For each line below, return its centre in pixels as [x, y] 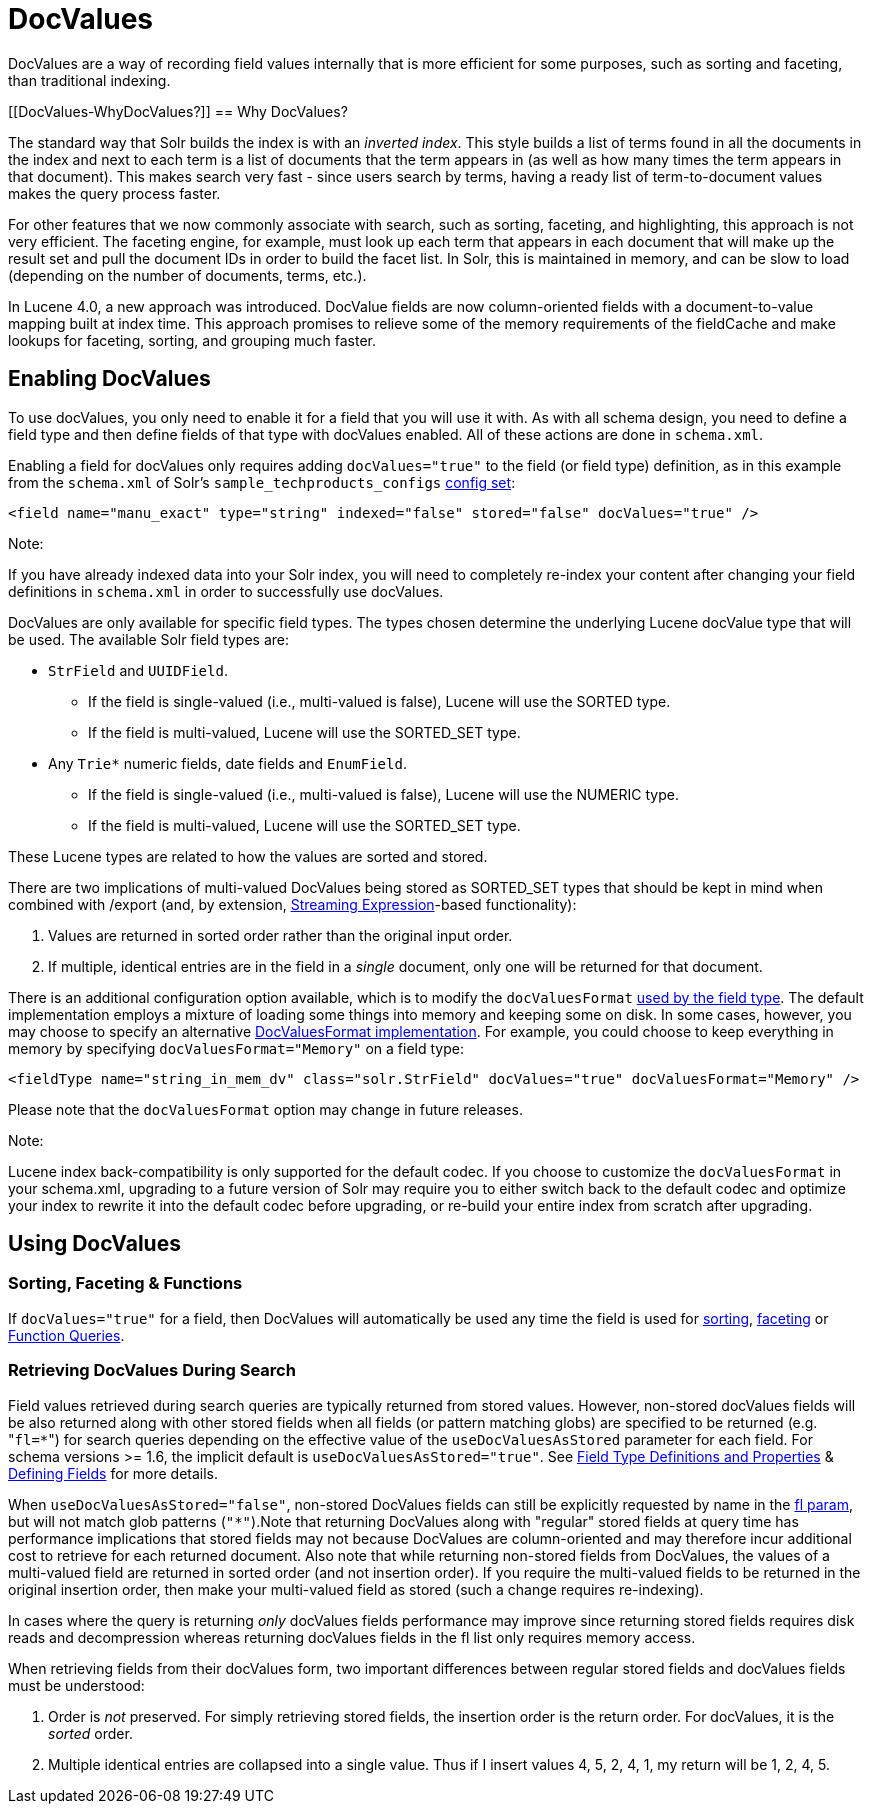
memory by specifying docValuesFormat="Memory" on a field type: [236, 1048]
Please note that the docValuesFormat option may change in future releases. [265, 1109]
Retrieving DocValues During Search [152, 1370]
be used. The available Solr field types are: [148, 639]
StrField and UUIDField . [138, 670]
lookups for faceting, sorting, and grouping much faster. [192, 340]
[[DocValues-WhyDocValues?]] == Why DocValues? [178, 111]
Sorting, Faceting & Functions [125, 1283]
